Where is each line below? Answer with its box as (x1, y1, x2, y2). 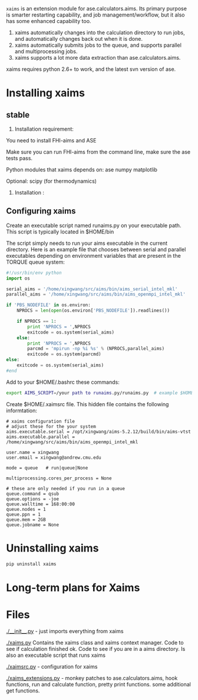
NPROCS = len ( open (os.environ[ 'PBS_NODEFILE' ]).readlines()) (16, 307, 170, 314)
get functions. (6, 687, 40, 694)
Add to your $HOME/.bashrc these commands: (6, 378, 120, 385)
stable (6, 109, 30, 120)
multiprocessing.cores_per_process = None (6, 475, 112, 481)
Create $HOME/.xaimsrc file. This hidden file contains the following (6, 400, 169, 407)
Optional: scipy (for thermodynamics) (6, 177, 97, 184)
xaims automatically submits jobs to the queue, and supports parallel (14, 41, 181, 48)
